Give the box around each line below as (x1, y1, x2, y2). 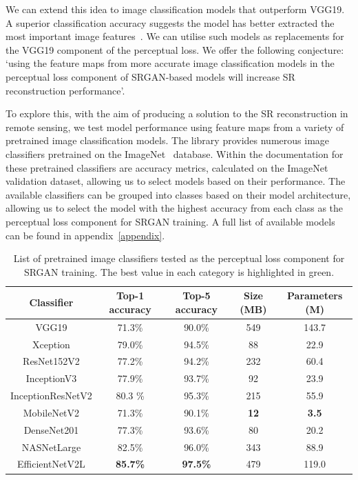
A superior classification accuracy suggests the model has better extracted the (6, 15, 335, 30)
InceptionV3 (25, 371, 77, 386)
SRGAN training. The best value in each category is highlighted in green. (23, 264, 335, 279)
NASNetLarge (21, 439, 81, 454)
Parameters (287, 288, 343, 303)
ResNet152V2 (23, 354, 80, 368)
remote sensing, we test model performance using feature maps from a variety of (6, 119, 344, 134)
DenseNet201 (23, 422, 79, 437)
